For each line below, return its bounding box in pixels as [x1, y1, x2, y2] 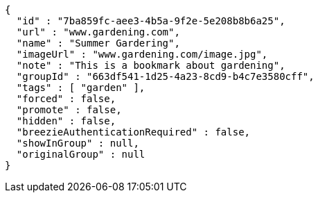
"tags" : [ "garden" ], [16, 82, 145, 93]
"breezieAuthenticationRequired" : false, [16, 126, 251, 138]
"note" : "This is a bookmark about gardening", [16, 60, 285, 71]
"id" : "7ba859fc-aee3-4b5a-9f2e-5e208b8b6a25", [16, 15, 285, 26]
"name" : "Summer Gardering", [16, 38, 180, 49]
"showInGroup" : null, [16, 138, 139, 149]
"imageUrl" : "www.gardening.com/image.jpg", [16, 49, 268, 60]
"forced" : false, [16, 93, 116, 104]
